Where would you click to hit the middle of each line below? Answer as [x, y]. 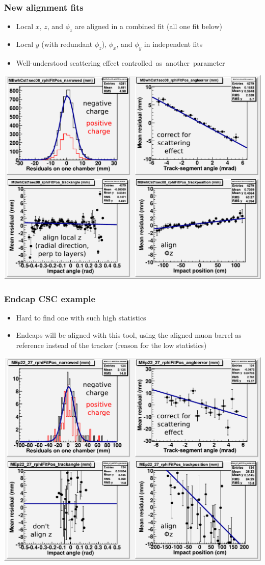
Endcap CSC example [50, 299]
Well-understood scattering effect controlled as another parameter [121, 62]
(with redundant [67, 44]
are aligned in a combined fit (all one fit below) [148, 26]
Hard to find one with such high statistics [81, 318]
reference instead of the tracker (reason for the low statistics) [111, 345]
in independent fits [173, 44]
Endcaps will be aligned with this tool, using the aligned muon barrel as [129, 334]
